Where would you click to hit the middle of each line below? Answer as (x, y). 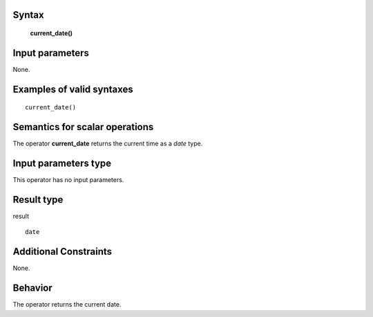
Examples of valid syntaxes (73, 89)
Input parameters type (62, 164)
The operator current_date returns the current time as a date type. (108, 144)
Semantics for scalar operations (83, 127)
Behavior (33, 288)
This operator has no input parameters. (68, 180)
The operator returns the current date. (67, 305)
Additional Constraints (63, 252)
